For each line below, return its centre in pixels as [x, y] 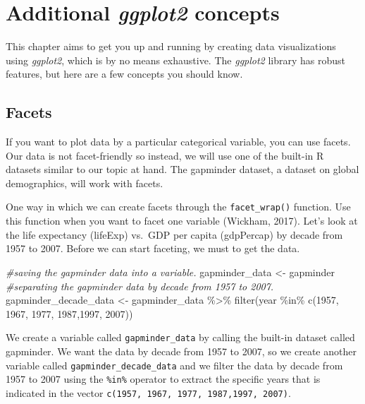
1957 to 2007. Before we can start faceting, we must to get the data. [153, 248]
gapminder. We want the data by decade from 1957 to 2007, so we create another [181, 351]
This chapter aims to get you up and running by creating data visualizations [171, 46]
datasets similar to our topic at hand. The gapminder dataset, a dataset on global [182, 169]
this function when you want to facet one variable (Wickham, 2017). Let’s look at [182, 221]
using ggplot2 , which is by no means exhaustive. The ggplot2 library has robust [176, 60]
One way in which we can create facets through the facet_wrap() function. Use [178, 207]
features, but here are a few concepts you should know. [124, 74]
